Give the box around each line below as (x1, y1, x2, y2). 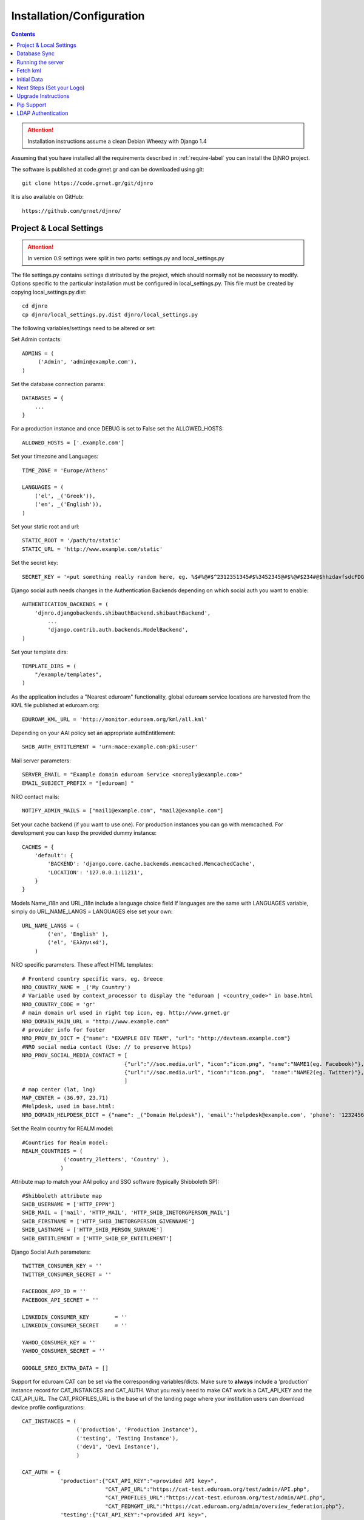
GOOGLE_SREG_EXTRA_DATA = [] (22, 1365, 109, 1371)
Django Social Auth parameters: (11, 1248, 91, 1256)
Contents (11, 30, 36, 38)
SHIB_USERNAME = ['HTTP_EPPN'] (22, 1201, 115, 1207)
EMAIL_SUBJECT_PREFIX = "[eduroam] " (22, 779, 135, 787)
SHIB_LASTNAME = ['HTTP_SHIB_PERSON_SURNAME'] (22, 1226, 163, 1234)
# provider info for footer (22, 1026, 106, 1033)
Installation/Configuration (11, 9, 145, 22)
